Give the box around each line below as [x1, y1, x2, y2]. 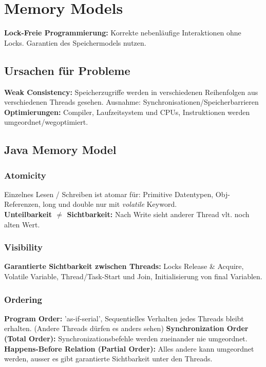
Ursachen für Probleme [4, 62, 130, 78]
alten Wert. [4, 219, 40, 229]
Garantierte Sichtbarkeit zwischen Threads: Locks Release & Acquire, [4, 261, 244, 272]
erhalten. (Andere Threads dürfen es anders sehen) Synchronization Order [4, 323, 249, 334]
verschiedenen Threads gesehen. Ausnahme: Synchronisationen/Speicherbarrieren [4, 96, 259, 107]
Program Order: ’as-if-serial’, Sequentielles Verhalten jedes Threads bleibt [4, 313, 244, 323]
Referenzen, [4, 199, 41, 209]
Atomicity [4, 168, 46, 181]
